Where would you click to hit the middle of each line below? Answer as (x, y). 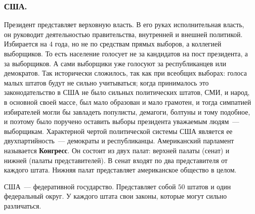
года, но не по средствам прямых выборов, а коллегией (138, 44)
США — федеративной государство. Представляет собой (90, 186)
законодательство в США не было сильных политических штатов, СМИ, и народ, (127, 92)
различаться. (23, 205)
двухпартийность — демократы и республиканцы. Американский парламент (119, 141)
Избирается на (25, 44)
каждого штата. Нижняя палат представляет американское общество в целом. (120, 170)
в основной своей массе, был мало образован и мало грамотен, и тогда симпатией (127, 102)
